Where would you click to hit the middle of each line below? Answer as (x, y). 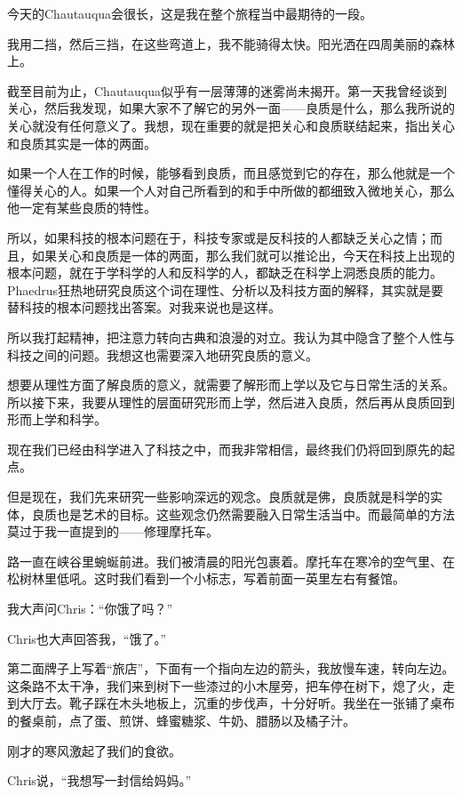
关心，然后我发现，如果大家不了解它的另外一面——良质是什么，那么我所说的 (231, 108)
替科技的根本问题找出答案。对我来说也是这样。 (144, 307)
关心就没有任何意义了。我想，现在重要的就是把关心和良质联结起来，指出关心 (231, 125)
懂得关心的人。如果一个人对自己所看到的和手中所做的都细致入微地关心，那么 (231, 190)
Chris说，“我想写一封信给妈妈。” (100, 780)
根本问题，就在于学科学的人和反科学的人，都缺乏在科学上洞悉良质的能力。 (225, 273)
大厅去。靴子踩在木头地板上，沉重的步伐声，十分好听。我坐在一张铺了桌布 (237, 703)
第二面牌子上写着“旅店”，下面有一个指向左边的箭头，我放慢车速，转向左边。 (231, 668)
